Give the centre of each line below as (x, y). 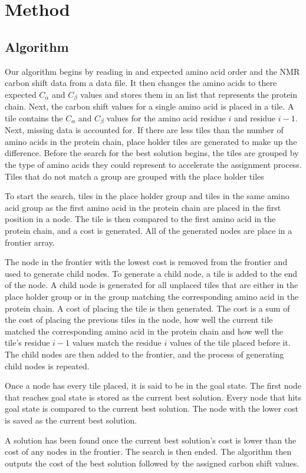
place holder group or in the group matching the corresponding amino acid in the (152, 296)
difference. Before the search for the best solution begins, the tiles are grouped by (152, 153)
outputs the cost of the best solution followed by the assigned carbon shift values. (152, 463)
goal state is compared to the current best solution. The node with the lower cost (152, 408)
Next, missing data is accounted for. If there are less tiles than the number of (144, 130)
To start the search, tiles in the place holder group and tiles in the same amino (147, 196)
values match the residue (117, 343)
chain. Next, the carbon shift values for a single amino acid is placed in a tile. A (149, 106)
